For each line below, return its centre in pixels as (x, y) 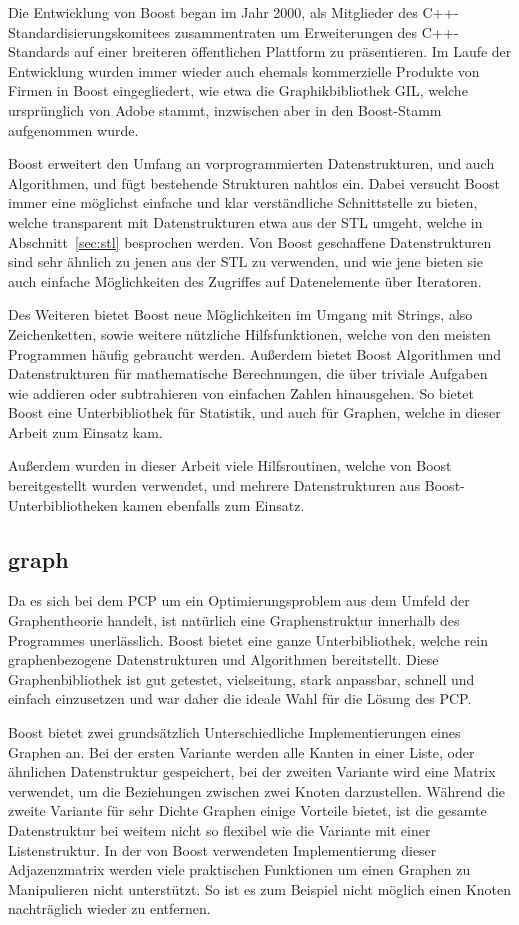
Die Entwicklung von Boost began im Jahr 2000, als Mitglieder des (213, 12)
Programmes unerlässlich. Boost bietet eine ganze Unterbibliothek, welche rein (248, 639)
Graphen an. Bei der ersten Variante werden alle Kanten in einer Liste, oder (241, 751)
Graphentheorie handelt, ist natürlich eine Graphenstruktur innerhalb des (234, 620)
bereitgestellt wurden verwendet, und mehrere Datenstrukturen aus (214, 485)
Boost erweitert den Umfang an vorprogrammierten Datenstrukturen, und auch (251, 163)
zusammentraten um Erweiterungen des (296, 31)
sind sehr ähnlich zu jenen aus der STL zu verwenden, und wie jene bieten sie (246, 261)
